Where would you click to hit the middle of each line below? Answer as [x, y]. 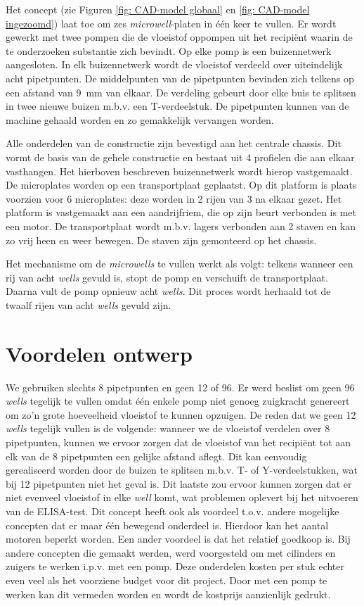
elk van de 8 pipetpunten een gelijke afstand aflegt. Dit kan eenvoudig [156, 456]
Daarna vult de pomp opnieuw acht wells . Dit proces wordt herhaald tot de [168, 291]
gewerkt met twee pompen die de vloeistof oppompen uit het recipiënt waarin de [179, 37]
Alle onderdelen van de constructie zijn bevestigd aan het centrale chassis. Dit [174, 143]
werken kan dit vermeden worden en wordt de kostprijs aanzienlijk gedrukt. [168, 594]
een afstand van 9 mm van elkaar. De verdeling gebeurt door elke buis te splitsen [181, 92]
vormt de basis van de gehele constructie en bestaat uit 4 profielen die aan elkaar [180, 157]
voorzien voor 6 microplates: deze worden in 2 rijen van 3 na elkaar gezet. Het [174, 198]
